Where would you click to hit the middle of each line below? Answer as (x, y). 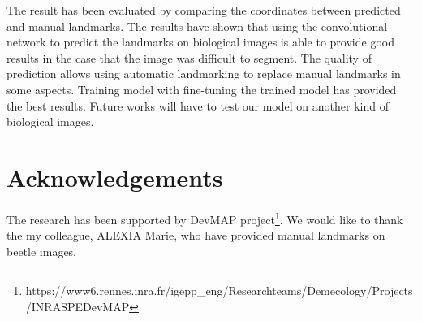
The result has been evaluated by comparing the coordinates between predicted (204, 10)
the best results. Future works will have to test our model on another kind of (198, 105)
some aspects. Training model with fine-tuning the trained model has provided (202, 89)
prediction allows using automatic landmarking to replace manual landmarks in (204, 74)
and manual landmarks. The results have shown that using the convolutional (197, 26)
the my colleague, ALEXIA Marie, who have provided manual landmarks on (196, 235)
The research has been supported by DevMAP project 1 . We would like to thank (205, 218)
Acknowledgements (115, 177)
